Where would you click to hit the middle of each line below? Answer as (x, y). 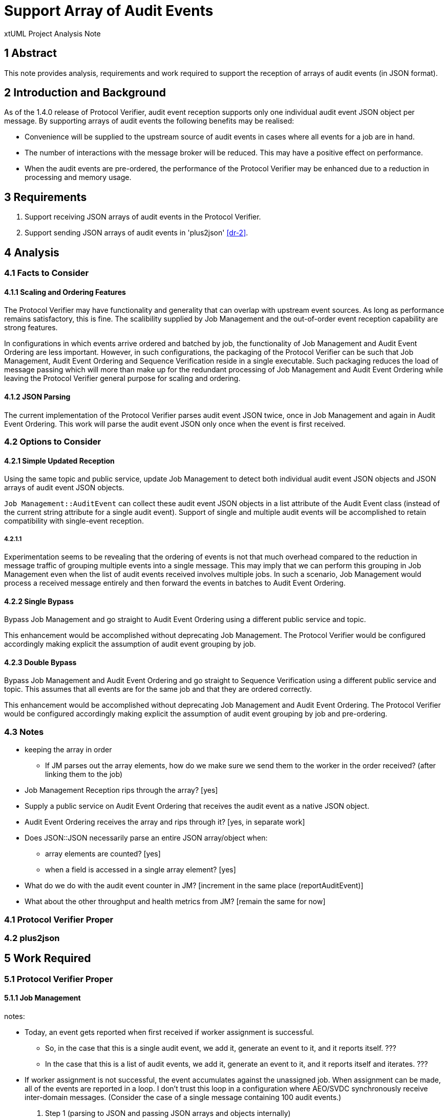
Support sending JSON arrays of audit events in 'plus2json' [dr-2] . (136, 233)
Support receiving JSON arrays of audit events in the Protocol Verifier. (143, 217)
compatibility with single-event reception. (74, 521)
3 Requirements (46, 197)
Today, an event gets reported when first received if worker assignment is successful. (169, 1032)
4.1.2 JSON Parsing (37, 396)
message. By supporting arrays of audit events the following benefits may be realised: (149, 121)
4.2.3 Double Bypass (40, 662)
